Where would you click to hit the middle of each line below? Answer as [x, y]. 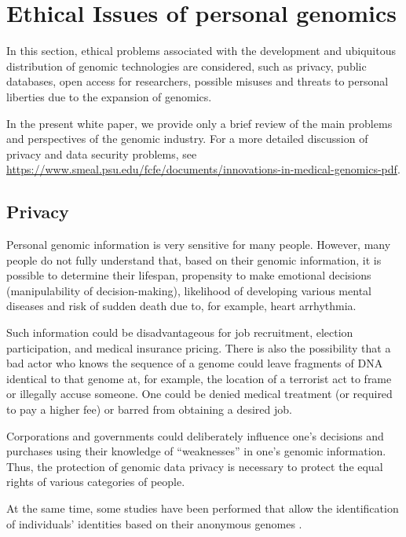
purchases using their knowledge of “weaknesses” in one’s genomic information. [196, 451]
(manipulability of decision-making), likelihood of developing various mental [189, 290]
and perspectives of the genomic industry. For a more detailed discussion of [187, 139]
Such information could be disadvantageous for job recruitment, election [180, 332]
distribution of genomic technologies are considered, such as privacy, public [187, 66]
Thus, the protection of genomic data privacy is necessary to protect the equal [195, 466]
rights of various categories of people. [96, 482]
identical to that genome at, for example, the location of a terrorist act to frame [199, 378]
